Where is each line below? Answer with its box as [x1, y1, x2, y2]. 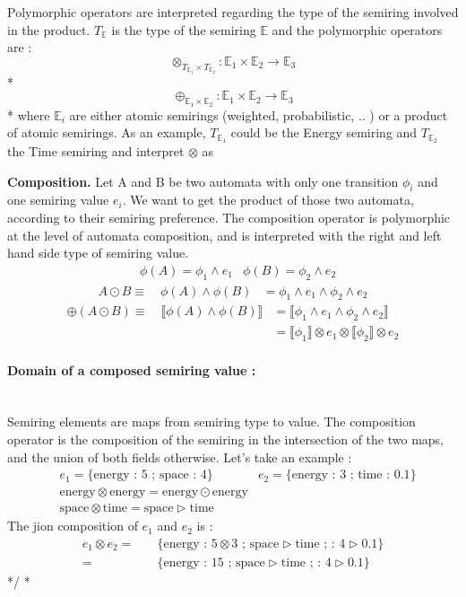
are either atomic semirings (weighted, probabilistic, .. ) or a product [69, 105, 448, 124]
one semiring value [7, 190, 109, 209]
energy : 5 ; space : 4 [93, 469, 207, 482]
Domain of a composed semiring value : [7, 360, 256, 379]
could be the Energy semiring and [230, 123, 418, 142]
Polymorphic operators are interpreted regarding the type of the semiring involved [7, 3, 459, 21]
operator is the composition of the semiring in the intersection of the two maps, [7, 430, 444, 449]
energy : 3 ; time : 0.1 [291, 469, 410, 482]
